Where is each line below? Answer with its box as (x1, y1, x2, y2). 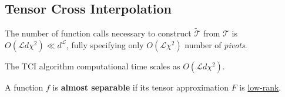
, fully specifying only (66, 38, 144, 51)
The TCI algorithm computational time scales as (5, 59, 180, 72)
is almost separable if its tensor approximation (52, 81, 229, 93)
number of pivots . (185, 38, 247, 51)
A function (5, 81, 43, 93)
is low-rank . (239, 81, 281, 93)
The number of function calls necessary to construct (5, 27, 192, 39)
